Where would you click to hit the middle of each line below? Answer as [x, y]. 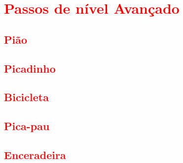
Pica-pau [27, 126]
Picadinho [30, 68]
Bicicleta [26, 97]
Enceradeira [35, 154]
